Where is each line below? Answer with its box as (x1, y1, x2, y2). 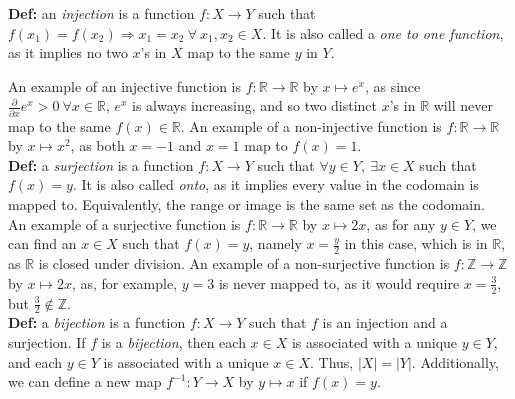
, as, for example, (71, 272, 178, 293)
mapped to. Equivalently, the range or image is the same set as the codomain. (8, 194, 485, 215)
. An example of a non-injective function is (180, 115, 442, 136)
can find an (8, 233, 77, 254)
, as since (364, 75, 421, 96)
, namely (249, 233, 302, 254)
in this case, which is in (344, 233, 488, 254)
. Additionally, (411, 351, 500, 372)
